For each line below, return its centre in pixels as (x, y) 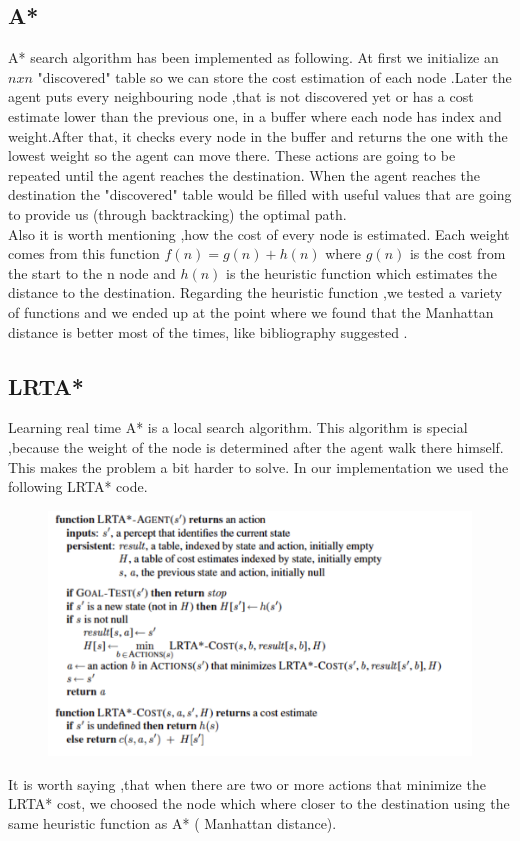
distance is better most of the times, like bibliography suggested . (208, 331)
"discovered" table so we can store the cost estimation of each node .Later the (274, 76)
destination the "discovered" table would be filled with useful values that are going (260, 194)
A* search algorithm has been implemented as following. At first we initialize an (253, 57)
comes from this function (84, 253)
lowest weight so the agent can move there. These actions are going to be (232, 155)
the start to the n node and (92, 272)
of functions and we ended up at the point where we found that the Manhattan (251, 311)
